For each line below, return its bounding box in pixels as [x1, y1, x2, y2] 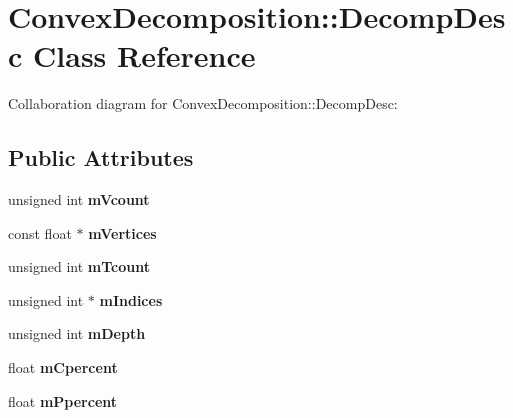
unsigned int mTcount [8, 256, 151, 277]
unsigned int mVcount [8, 189, 150, 210]
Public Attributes [8, 142, 194, 173]
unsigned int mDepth [8, 323, 146, 344]
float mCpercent [8, 357, 118, 378]
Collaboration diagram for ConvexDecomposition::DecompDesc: [8, 93, 398, 114]
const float [8, 222, 72, 243]
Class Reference [33, 35, 256, 76]
